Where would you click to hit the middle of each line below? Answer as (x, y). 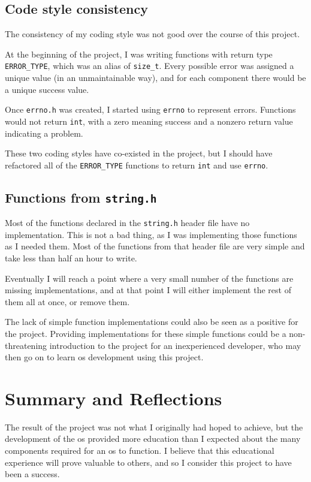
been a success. (32, 474)
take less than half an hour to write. (71, 258)
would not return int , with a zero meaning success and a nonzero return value (149, 121)
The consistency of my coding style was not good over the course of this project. (153, 34)
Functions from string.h (81, 197)
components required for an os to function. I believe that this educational (140, 451)
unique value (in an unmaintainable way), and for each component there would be (155, 78)
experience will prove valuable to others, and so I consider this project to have (148, 462)
